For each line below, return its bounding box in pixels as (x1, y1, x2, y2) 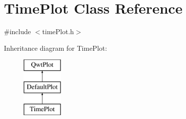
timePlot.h (42, 26, 74, 37)
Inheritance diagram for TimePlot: (4, 42, 107, 53)
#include (4, 26, 31, 37)
